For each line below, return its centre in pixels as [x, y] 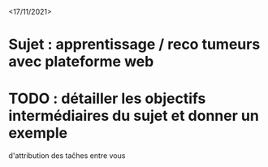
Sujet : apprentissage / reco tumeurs [134, 45]
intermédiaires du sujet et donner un [134, 116]
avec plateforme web [81, 62]
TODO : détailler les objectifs [107, 98]
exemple [38, 133]
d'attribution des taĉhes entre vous [67, 156]
